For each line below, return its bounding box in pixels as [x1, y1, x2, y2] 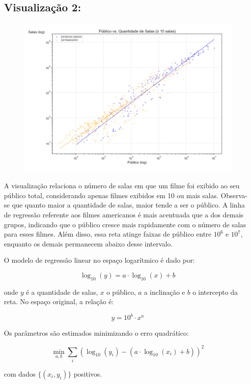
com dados [4, 368, 36, 379]
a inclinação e [144, 286, 185, 297]
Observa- [221, 190, 248, 200]
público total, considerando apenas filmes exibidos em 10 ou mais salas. [4, 190, 219, 200]
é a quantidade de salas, [26, 286, 98, 297]
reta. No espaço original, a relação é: [4, 296, 114, 307]
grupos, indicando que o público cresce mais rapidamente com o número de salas [4, 219, 246, 229]
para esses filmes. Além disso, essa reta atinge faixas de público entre [4, 229, 212, 239]
